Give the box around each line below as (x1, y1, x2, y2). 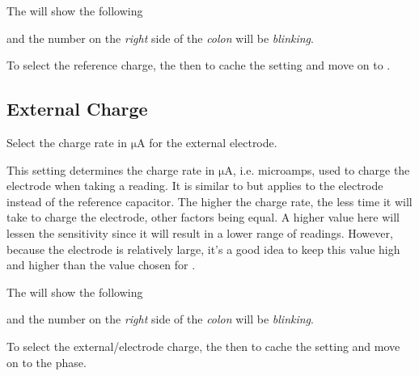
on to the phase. (6, 353, 87, 370)
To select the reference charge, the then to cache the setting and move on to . (6, 57, 391, 74)
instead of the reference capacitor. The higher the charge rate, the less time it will (6, 192, 413, 209)
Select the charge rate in (6, 133, 128, 150)
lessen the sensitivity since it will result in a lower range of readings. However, (6, 224, 393, 241)
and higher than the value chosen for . (6, 256, 196, 273)
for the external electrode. (149, 133, 277, 150)
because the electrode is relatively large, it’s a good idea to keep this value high (6, 240, 400, 257)
